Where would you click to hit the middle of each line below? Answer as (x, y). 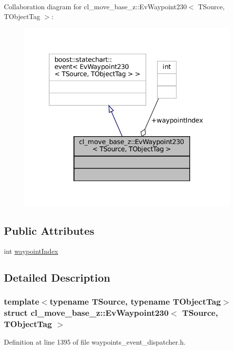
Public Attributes (49, 230)
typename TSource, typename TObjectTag (135, 301)
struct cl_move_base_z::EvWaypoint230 (86, 312)
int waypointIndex (31, 251)
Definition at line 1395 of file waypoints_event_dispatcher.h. (95, 342)
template (22, 301)
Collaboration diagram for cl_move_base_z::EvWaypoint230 (95, 6)
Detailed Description (57, 277)
